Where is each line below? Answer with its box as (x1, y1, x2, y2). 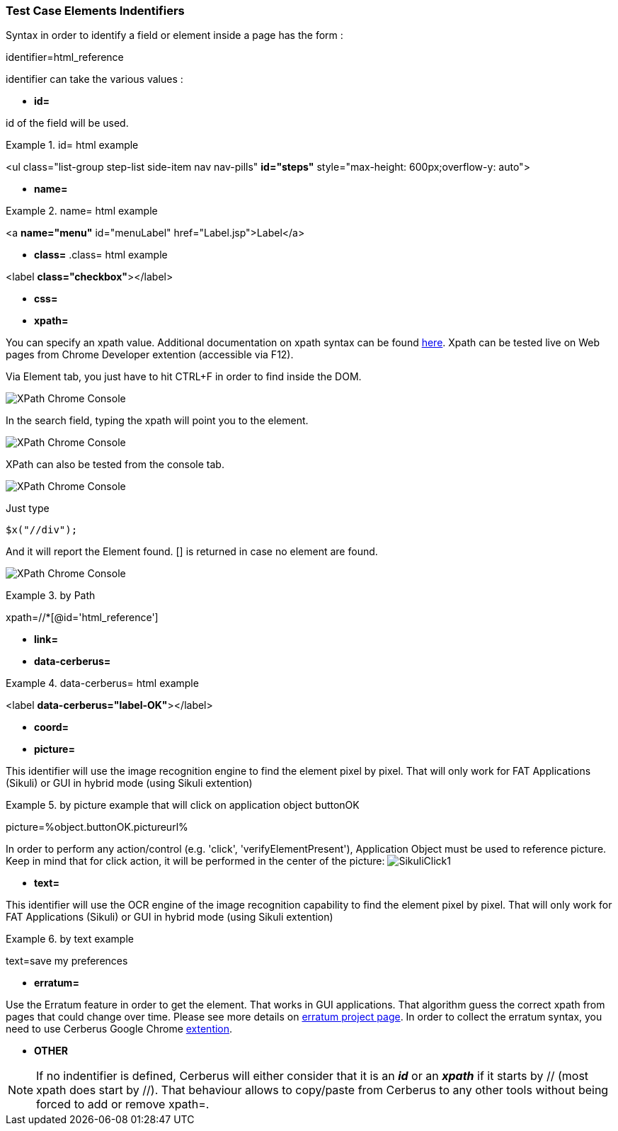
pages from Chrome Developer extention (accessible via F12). (6, 348, 294, 361)
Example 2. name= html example (6, 205, 158, 217)
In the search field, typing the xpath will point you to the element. (6, 414, 309, 427)
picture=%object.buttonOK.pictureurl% (6, 821, 188, 834)
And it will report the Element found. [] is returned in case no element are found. (6, 545, 378, 558)
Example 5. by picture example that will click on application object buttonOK (6, 799, 360, 812)
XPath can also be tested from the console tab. (6, 458, 224, 471)
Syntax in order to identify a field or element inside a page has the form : (6, 29, 343, 42)
